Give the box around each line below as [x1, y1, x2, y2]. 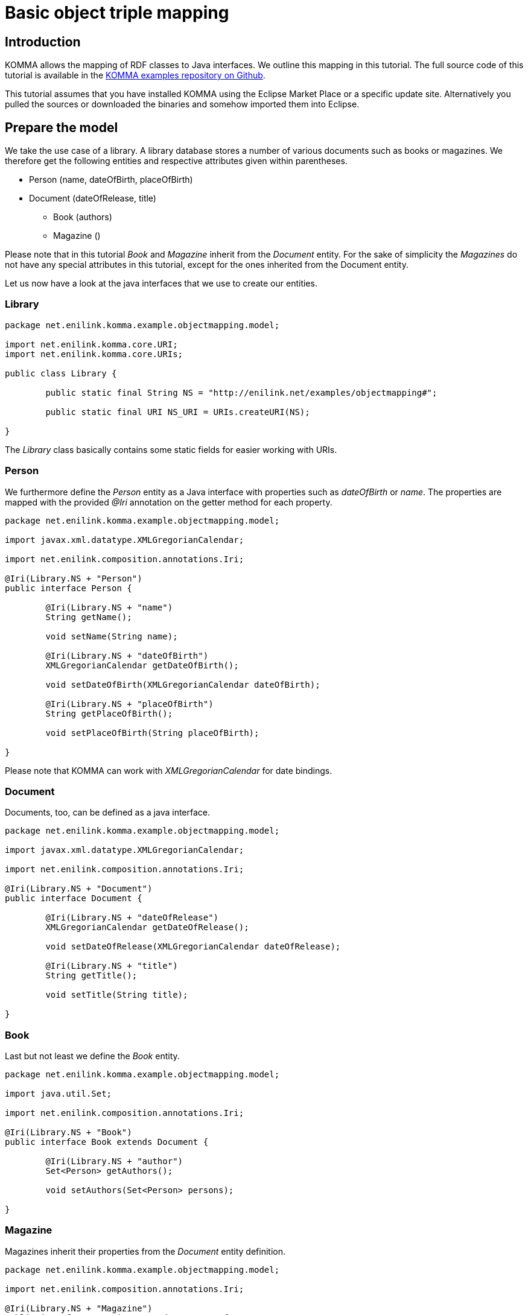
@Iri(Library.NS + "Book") [5, 1127, 132, 1138]
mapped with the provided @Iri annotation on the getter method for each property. [5, 496, 332, 507]
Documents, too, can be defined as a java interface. [5, 807, 211, 818]
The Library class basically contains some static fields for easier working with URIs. [5, 444, 337, 455]
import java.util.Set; [5, 1089, 112, 1099]
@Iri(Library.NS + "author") [45, 1156, 183, 1167]
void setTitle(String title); [45, 990, 188, 1000]
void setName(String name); [45, 631, 178, 641]
